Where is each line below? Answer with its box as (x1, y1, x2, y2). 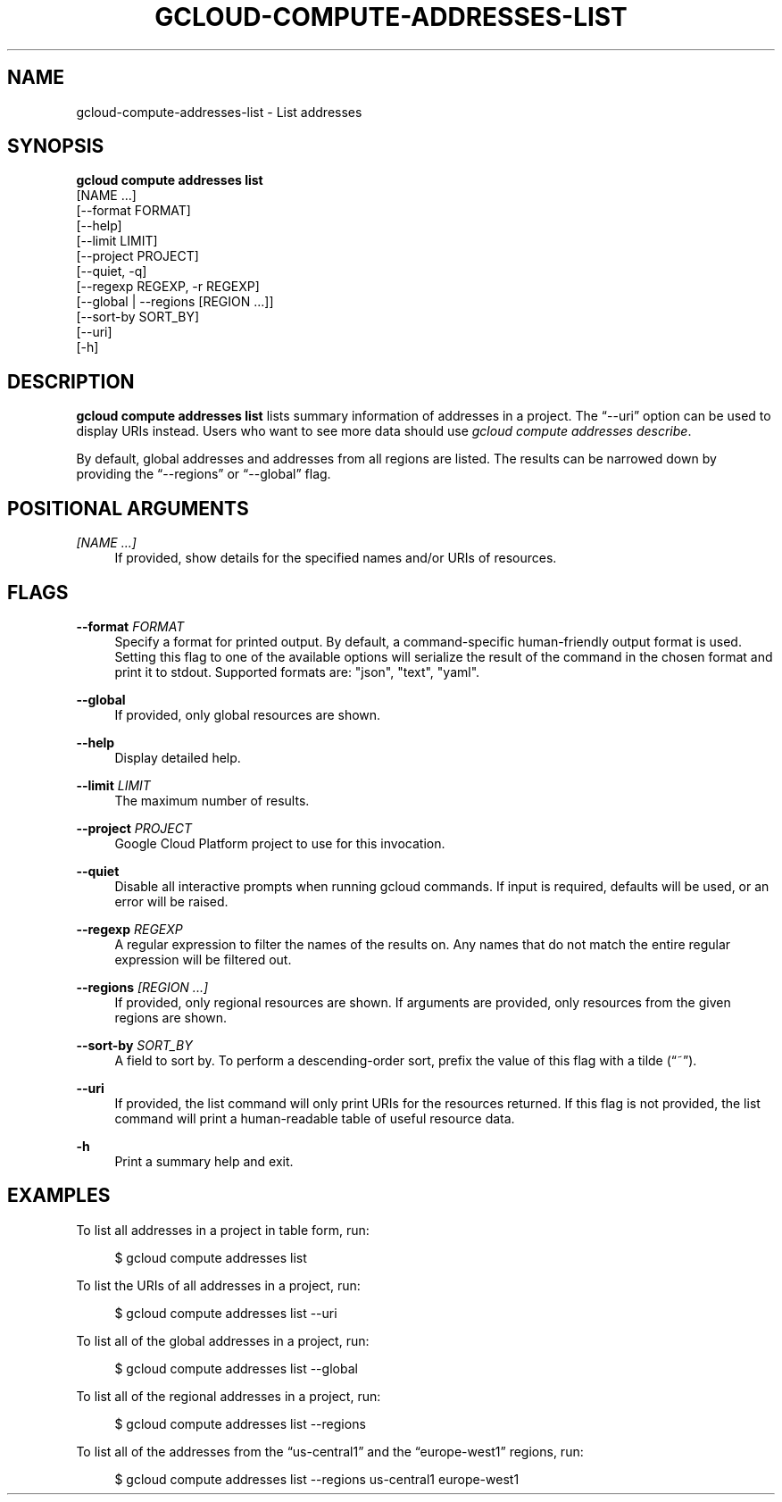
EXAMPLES (7, 1184, 111, 1207)
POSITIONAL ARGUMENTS (7, 496, 249, 520)
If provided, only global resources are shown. (114, 706, 381, 722)
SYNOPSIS (7, 135, 104, 158)
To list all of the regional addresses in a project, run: (76, 1388, 381, 1404)
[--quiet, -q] (76, 263, 147, 280)
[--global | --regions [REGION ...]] (76, 294, 274, 310)
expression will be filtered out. (114, 951, 292, 967)
